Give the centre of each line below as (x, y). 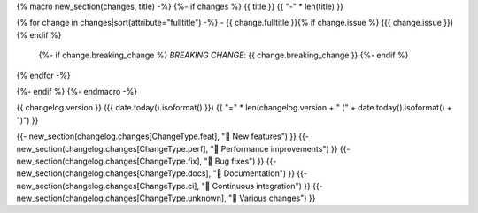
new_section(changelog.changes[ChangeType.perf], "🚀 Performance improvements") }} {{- (183, 148)
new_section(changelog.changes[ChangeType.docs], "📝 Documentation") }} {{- (162, 173)
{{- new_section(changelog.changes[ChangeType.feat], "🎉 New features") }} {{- (163, 136)
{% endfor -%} (43, 75)
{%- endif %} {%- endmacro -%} (77, 91)
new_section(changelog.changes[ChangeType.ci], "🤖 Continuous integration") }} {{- (170, 186)
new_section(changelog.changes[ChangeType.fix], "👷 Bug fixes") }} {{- (146, 161)
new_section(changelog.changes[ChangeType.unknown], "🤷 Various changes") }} (166, 198)
